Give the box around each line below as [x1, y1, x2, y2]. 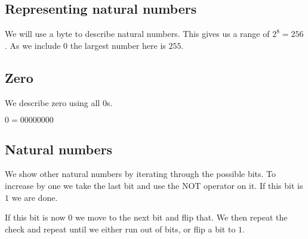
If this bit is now [5, 211, 66, 224]
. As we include [5, 39, 61, 51]
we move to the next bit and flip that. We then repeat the [75, 211, 288, 224]
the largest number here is [70, 39, 166, 51]
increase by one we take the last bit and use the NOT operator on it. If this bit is [5, 179, 303, 191]
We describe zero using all [5, 96, 100, 108]
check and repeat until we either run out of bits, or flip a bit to [5, 222, 236, 235]
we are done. [11, 191, 58, 203]
